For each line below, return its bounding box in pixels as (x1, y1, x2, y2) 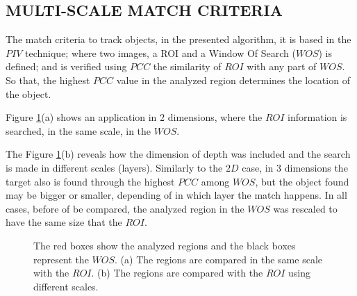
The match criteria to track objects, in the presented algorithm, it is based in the (6, 32, 351, 47)
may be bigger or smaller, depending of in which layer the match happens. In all (6, 188, 347, 202)
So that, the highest (6, 72, 90, 87)
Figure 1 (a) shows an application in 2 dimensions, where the (6, 110, 263, 124)
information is (288, 110, 347, 124)
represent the (33, 252, 89, 266)
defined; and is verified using (6, 59, 127, 74)
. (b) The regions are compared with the (91, 265, 263, 280)
